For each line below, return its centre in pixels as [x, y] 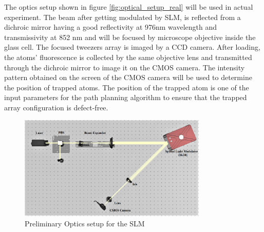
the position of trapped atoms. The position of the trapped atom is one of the [127, 87]
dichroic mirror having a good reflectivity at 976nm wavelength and [110, 27]
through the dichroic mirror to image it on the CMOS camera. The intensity [125, 67]
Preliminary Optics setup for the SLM [85, 223]
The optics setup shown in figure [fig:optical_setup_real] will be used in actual [129, 7]
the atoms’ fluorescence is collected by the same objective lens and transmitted [128, 57]
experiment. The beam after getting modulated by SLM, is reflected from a [122, 17]
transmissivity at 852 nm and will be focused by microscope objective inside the [130, 37]
